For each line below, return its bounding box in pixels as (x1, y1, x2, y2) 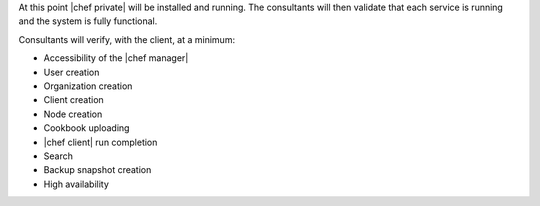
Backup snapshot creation (43, 164, 152, 176)
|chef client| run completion (43, 136, 158, 148)
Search (43, 150, 74, 162)
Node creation (43, 108, 103, 120)
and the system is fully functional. (18, 15, 158, 27)
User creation (43, 66, 100, 78)
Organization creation (43, 80, 133, 92)
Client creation (43, 94, 104, 106)
